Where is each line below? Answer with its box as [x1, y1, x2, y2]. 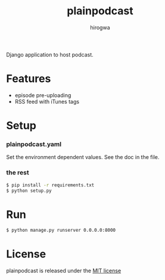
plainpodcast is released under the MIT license [6, 267, 122, 275]
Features [6, 72, 51, 86]
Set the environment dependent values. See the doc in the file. [6, 154, 160, 161]
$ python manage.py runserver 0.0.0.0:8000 [6, 228, 116, 234]
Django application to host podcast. [6, 51, 94, 58]
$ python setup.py [6, 188, 52, 194]
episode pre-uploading [14, 91, 71, 99]
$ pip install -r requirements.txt [6, 182, 95, 188]
